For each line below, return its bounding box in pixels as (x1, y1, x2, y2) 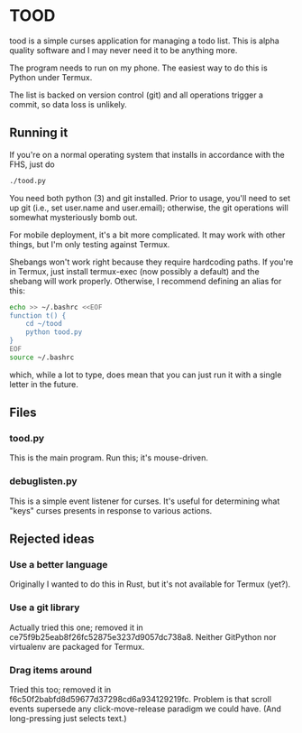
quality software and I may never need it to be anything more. (9, 44, 238, 55)
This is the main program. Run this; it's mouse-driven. (9, 452, 209, 463)
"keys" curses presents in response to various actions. (9, 505, 213, 515)
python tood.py (25, 328, 83, 337)
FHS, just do (9, 159, 56, 170)
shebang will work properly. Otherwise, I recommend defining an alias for (9, 275, 282, 286)
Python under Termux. (9, 71, 93, 82)
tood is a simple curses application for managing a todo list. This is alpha (9, 35, 279, 46)
